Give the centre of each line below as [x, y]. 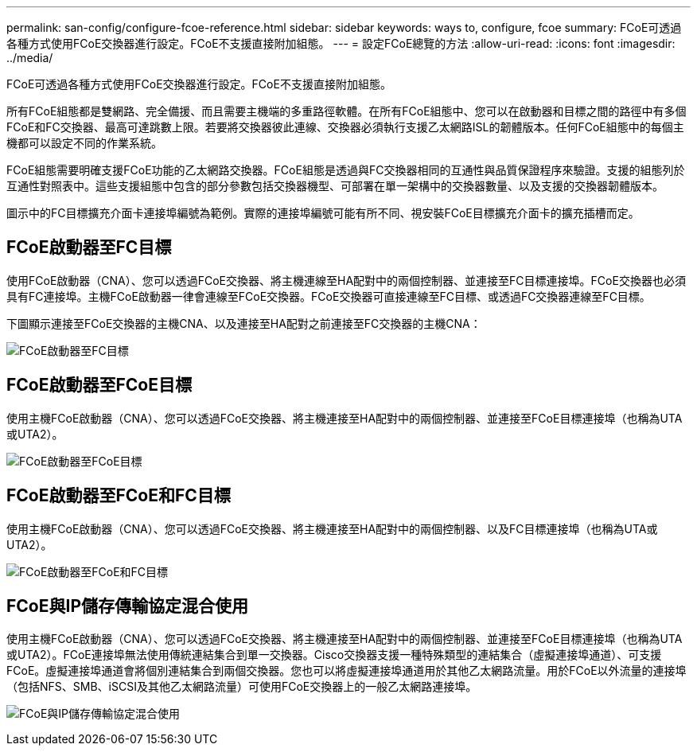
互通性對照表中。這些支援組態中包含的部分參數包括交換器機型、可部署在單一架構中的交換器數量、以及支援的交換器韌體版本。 [335, 186]
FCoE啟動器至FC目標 [89, 247]
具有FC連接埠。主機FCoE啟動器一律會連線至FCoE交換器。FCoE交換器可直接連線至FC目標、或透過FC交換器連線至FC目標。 [329, 296]
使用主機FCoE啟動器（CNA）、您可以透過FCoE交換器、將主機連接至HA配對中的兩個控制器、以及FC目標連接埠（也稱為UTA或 [332, 528]
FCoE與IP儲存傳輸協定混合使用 [127, 606]
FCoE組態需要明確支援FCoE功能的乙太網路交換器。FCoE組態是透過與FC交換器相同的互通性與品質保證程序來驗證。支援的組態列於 [346, 170]
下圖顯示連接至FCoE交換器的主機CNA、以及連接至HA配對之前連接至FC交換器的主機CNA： [244, 323]
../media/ [30, 58]
